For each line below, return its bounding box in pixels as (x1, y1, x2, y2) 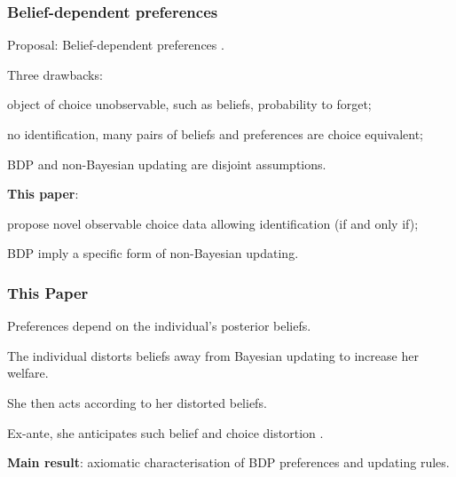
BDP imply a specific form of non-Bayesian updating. (7, 244, 299, 262)
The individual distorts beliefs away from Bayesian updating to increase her (7, 346, 419, 364)
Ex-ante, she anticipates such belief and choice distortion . (7, 423, 324, 442)
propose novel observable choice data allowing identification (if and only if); (7, 214, 419, 232)
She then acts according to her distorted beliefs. (7, 393, 267, 411)
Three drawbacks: (7, 65, 103, 83)
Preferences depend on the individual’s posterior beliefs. (7, 317, 311, 335)
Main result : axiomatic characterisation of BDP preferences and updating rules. (7, 453, 450, 472)
